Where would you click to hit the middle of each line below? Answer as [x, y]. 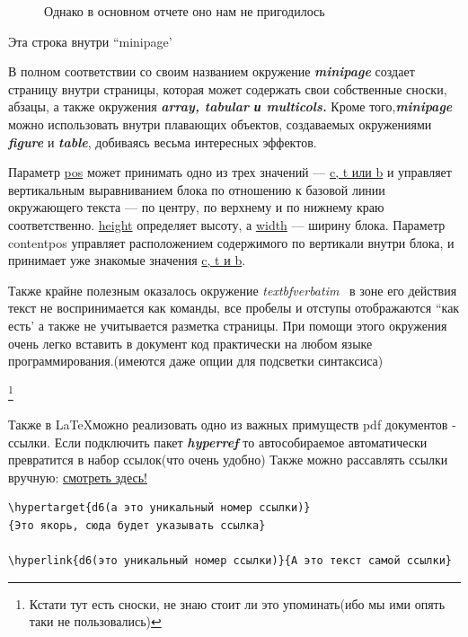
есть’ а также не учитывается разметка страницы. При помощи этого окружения [228, 325]
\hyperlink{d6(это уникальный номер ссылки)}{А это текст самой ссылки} [230, 561]
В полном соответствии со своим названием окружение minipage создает [212, 71]
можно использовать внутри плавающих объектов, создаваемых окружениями [220, 124]
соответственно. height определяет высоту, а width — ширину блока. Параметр [227, 224]
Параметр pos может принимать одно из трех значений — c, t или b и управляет [230, 172]
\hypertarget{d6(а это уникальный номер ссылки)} [159, 508]
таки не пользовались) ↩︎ [95, 621]
